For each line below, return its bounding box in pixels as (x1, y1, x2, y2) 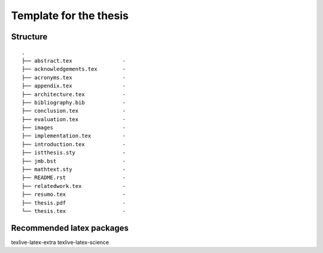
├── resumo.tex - (22, 191, 126, 198)
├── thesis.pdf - (22, 199, 126, 206)
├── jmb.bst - (22, 158, 126, 164)
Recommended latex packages (11, 223, 129, 233)
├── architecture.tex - (22, 91, 126, 98)
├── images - (22, 124, 126, 131)
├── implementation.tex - (22, 132, 126, 140)
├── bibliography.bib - (22, 99, 126, 106)
